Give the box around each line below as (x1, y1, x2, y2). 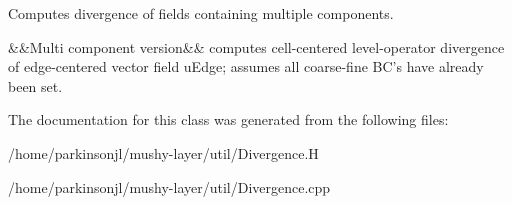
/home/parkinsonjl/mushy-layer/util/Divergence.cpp (8, 176, 331, 197)
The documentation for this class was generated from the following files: (8, 109, 449, 130)
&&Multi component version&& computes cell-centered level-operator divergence (8, 36, 505, 57)
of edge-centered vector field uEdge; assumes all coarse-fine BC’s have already (8, 56, 484, 77)
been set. (8, 75, 63, 96)
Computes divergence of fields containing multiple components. (8, 3, 394, 23)
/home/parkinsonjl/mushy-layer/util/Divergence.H (8, 142, 319, 163)
